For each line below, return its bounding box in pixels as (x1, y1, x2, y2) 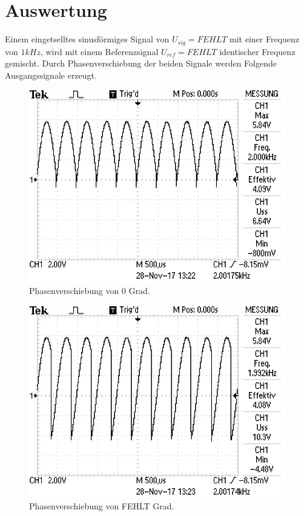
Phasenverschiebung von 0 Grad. (29, 284, 150, 296)
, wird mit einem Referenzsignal (40, 45, 159, 57)
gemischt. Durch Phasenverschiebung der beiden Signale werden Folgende (5, 57, 277, 70)
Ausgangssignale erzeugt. (5, 68, 97, 81)
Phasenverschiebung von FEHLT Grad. (29, 500, 174, 512)
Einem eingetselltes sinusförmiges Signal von (5, 33, 170, 45)
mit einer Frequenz (230, 33, 300, 45)
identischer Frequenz (219, 45, 296, 57)
